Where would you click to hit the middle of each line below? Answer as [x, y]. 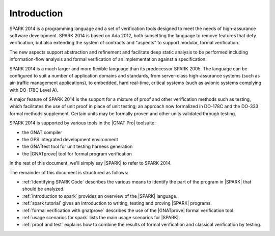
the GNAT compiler [42, 132]
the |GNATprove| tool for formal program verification [77, 153]
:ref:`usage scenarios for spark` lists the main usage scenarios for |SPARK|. [101, 217]
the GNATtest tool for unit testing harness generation [77, 147]
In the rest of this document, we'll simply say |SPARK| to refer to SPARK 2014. [91, 163]
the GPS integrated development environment [70, 140]
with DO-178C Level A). [34, 90]
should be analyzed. [43, 189]
